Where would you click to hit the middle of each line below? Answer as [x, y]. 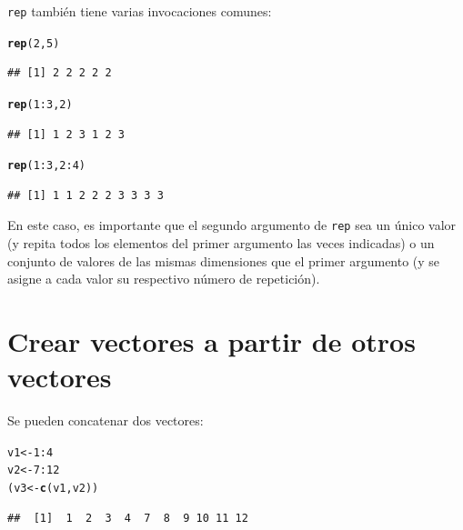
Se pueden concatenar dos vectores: [106, 420]
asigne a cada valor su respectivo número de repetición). [164, 279]
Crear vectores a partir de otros [211, 341]
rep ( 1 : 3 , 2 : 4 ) [47, 166]
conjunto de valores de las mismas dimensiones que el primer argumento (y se [224, 260]
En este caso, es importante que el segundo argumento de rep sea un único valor [232, 225]
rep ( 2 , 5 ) [34, 43]
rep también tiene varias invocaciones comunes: [140, 11]
